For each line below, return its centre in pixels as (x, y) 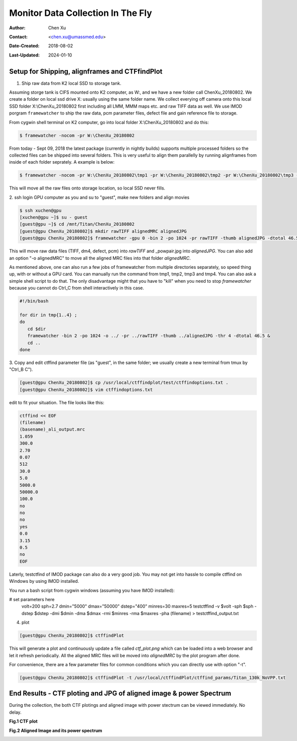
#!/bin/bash (34, 301)
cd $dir (37, 329)
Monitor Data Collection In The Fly (81, 13)
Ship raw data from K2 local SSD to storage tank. (71, 83)
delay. (15, 712)
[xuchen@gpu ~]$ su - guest (53, 217)
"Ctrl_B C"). (21, 370)
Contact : (19, 37)
